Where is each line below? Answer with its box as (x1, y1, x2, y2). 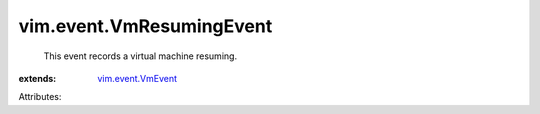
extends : (18, 72, 57, 84)
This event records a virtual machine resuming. (43, 50, 238, 62)
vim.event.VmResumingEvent (18, 15, 273, 37)
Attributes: (18, 91, 62, 103)
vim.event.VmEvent (97, 72, 178, 84)
